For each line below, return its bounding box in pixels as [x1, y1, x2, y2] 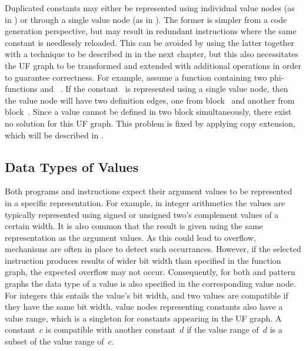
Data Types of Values [5, 157, 139, 175]
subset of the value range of [5, 335, 104, 347]
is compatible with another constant [45, 323, 176, 336]
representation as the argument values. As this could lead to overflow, [5, 231, 256, 243]
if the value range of [187, 323, 259, 336]
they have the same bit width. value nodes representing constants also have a [5, 300, 283, 313]
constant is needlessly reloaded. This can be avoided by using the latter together [5, 36, 295, 48]
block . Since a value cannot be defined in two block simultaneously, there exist [5, 105, 292, 118]
